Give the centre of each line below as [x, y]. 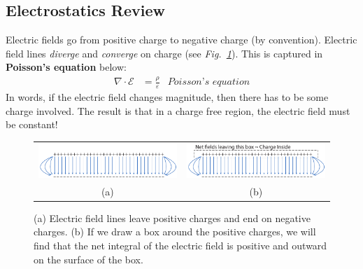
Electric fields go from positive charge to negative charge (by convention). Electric [181, 40]
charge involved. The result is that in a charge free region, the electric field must [178, 110]
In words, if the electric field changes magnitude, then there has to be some [167, 97]
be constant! [32, 124]
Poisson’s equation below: [66, 67]
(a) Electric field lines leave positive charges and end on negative [172, 218]
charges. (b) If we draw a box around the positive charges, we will [175, 232]
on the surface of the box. [88, 259]
